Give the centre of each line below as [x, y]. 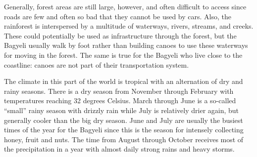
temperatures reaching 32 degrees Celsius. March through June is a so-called [120, 100]
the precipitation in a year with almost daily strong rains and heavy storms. [119, 149]
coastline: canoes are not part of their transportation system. [97, 64]
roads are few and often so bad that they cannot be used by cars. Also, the [118, 16]
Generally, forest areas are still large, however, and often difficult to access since [125, 6]
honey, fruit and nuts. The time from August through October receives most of [124, 139]
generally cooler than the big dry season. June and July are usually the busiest [124, 120]
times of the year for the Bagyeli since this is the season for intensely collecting [124, 130]
